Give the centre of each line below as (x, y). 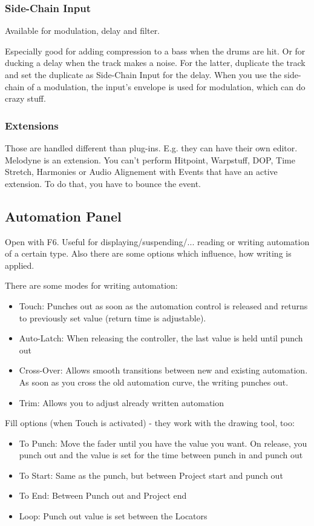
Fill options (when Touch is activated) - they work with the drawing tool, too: (150, 423)
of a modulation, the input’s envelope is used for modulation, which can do (166, 86)
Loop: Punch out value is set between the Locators (113, 516)
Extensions (32, 125)
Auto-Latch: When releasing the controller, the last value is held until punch (161, 338)
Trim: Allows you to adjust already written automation (122, 402)
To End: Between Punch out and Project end (103, 495)
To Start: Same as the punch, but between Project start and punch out (151, 475)
